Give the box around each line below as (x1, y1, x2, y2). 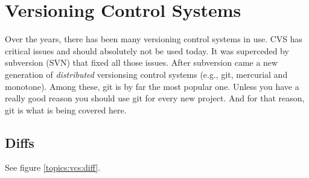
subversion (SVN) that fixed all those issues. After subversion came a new (5, 56, 278, 69)
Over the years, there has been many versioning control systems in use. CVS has (5, 33, 303, 45)
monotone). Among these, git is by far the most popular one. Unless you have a (5, 80, 299, 92)
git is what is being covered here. (5, 103, 127, 116)
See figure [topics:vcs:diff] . (5, 161, 101, 174)
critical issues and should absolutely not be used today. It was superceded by (5, 44, 289, 57)
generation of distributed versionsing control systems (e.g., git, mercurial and (5, 68, 288, 80)
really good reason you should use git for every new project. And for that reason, (5, 92, 305, 104)
